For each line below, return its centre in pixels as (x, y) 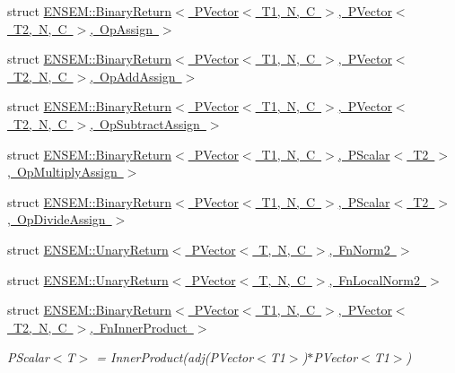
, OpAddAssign (133, 76)
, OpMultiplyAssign (62, 172)
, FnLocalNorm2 (375, 279)
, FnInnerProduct (139, 327)
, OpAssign (121, 28)
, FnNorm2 (359, 249)
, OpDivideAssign (57, 219)
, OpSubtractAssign (145, 123)
